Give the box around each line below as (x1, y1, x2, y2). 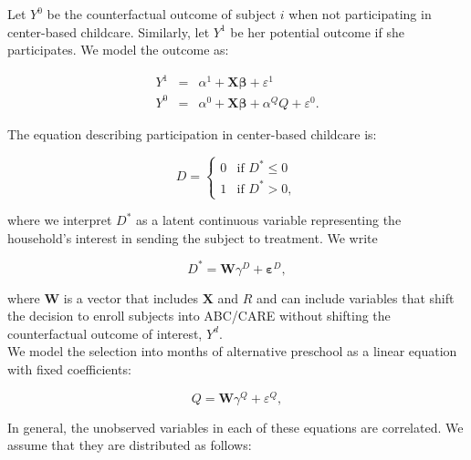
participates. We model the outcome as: (7, 40, 229, 59)
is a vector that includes (63, 288, 198, 307)
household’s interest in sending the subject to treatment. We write (7, 228, 378, 247)
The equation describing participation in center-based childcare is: (7, 124, 377, 143)
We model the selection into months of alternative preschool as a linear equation (7, 342, 457, 361)
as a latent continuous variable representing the (136, 210, 402, 229)
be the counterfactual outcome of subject (47, 5, 277, 23)
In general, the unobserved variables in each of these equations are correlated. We (7, 417, 464, 436)
